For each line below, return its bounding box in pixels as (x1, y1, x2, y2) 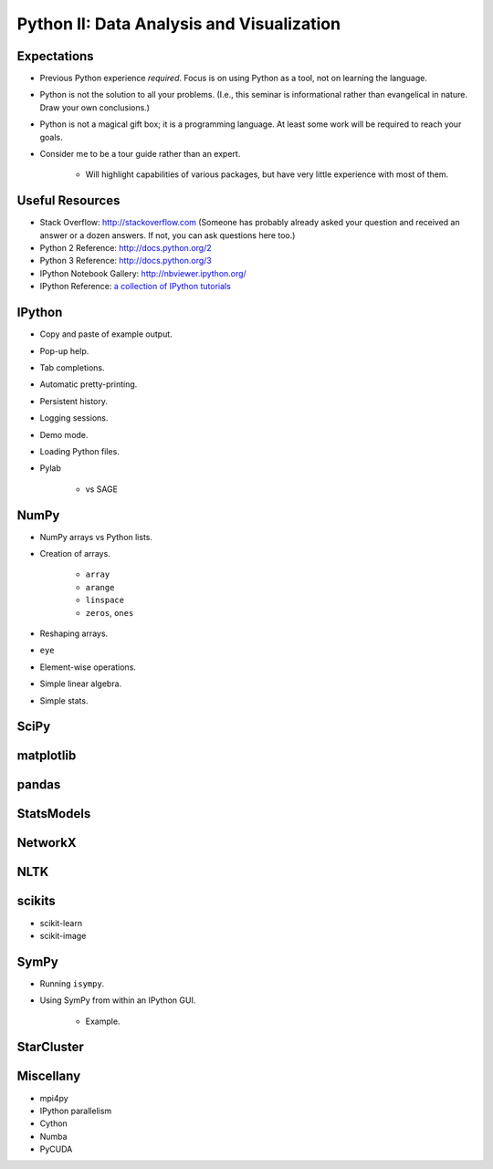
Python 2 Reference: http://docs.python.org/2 (39, 243, 212, 254)
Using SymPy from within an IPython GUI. (39, 995, 196, 1006)
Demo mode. (39, 429, 89, 440)
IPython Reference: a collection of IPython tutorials (39, 281, 232, 292)
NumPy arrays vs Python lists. (39, 531, 153, 542)
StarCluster (16, 1039, 84, 1055)
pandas (16, 777, 61, 793)
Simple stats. (39, 694, 89, 706)
